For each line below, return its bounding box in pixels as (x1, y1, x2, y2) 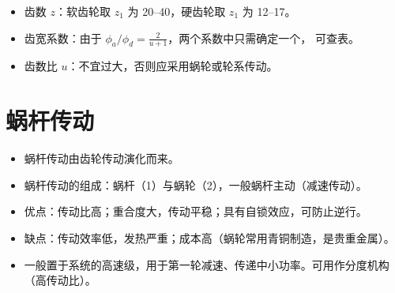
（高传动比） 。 (24, 272, 96, 288)
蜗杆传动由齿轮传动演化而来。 (24, 150, 179, 167)
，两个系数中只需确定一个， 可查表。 (167, 29, 359, 46)
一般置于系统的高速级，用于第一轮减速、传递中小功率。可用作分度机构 (24, 256, 389, 272)
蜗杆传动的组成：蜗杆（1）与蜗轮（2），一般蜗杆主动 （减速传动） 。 (24, 176, 367, 193)
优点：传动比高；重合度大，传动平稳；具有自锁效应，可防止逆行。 (24, 203, 367, 220)
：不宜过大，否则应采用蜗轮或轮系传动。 (67, 58, 278, 74)
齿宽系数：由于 (24, 29, 102, 46)
